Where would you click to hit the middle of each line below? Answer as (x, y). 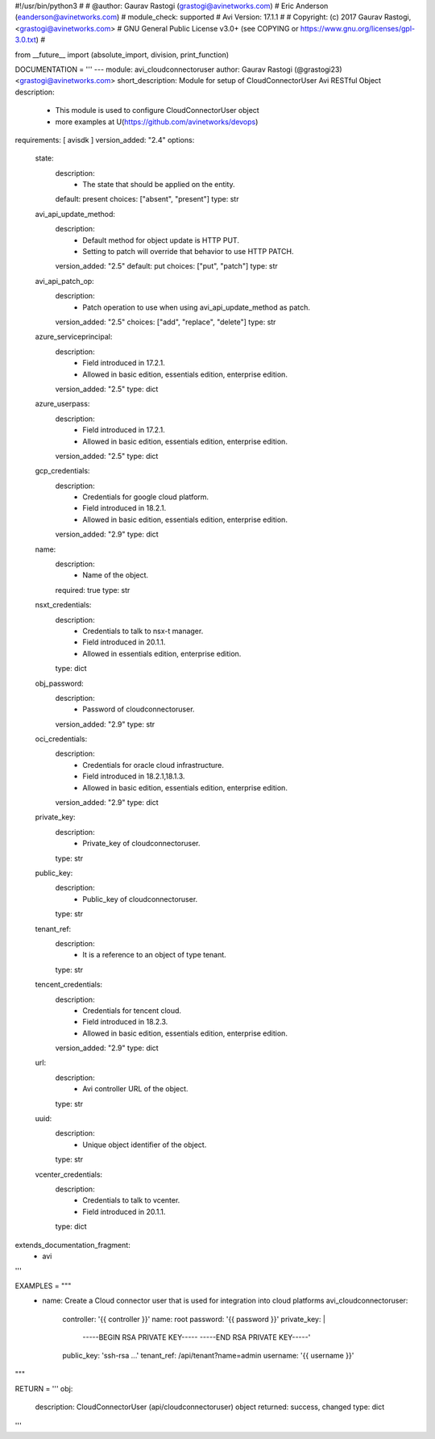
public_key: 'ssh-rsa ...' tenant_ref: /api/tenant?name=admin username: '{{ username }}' (208, 1356)
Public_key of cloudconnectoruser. (140, 899)
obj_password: (59, 683)
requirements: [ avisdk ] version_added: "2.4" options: (105, 140)
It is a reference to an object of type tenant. (155, 955)
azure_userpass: (62, 404)
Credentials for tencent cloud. (132, 1010)
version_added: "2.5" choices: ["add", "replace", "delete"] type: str (166, 322)
